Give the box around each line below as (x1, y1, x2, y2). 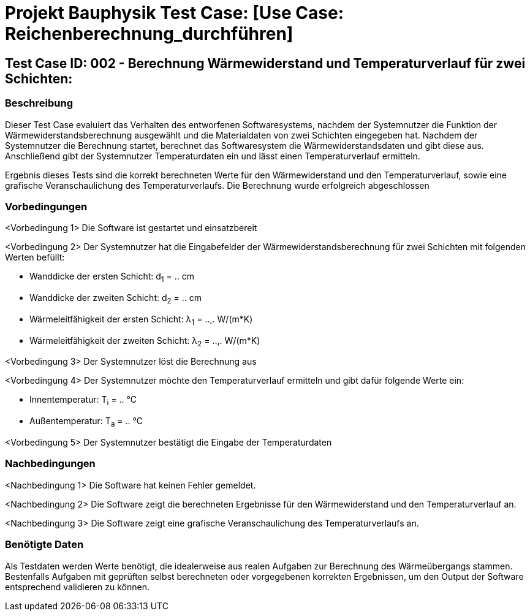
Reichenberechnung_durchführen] (5, 23, 293, 44)
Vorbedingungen (5, 200, 88, 213)
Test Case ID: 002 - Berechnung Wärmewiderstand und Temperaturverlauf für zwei (5, 55, 526, 71)
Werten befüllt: (5, 252, 65, 263)
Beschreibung (5, 97, 74, 110)
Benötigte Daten (5, 538, 84, 551)
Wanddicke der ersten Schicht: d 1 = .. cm (29, 271, 195, 284)
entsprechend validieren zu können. (5, 581, 150, 592)
